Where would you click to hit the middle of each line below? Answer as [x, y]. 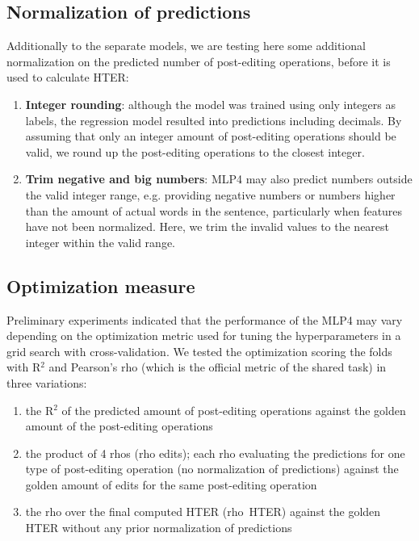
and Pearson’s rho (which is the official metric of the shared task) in [218, 367]
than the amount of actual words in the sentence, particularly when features [214, 210]
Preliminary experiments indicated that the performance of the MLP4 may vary [205, 319]
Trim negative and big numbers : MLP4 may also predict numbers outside [219, 179]
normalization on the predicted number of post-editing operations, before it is [199, 61]
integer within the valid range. [101, 242]
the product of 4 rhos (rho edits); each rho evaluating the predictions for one [215, 453]
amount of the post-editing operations [119, 426]
